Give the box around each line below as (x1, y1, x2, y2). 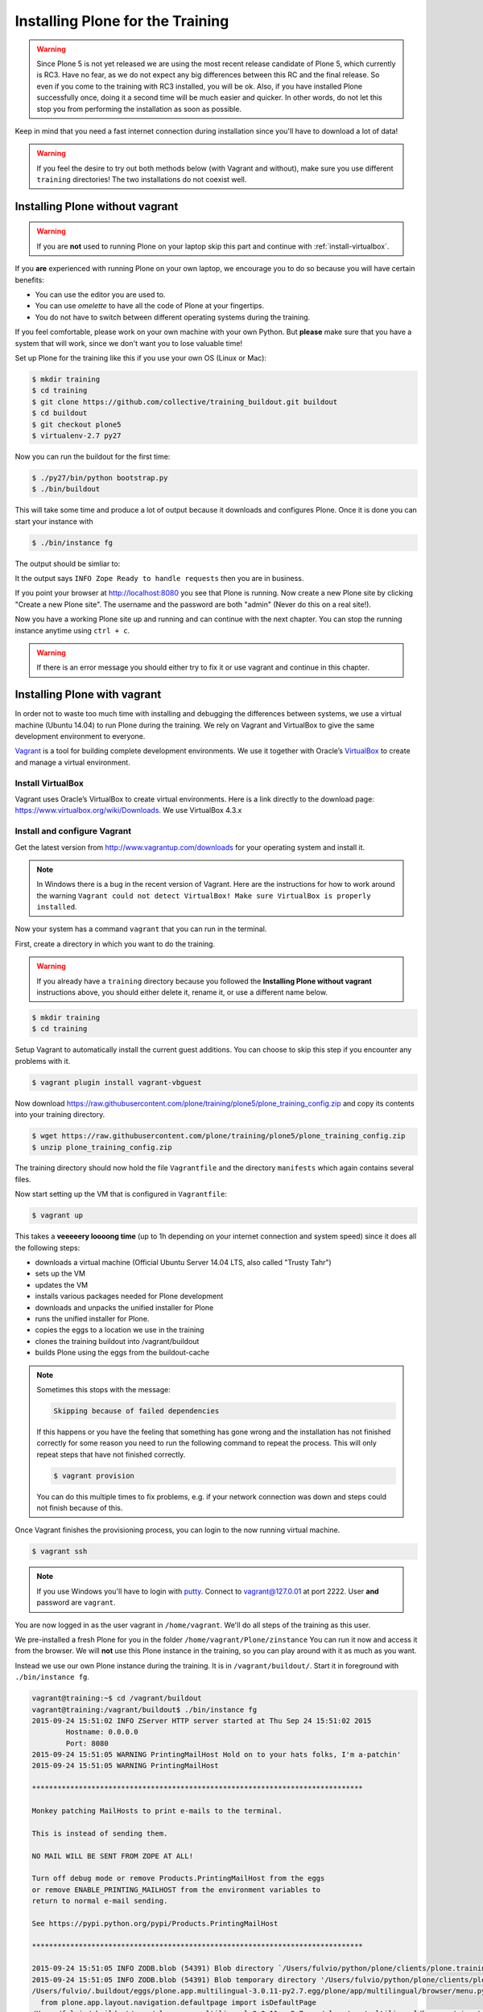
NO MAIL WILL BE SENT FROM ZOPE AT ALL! (31, 1851, 193, 1861)
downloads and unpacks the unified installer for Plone (35, 1302, 214, 1312)
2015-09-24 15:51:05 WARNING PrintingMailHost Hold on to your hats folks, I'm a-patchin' (31, 1750, 402, 1759)
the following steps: (14, 1243, 80, 1252)
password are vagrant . (36, 1598, 116, 1607)
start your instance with (14, 516, 94, 526)
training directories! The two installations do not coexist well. (36, 175, 247, 184)
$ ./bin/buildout (31, 484, 101, 494)
